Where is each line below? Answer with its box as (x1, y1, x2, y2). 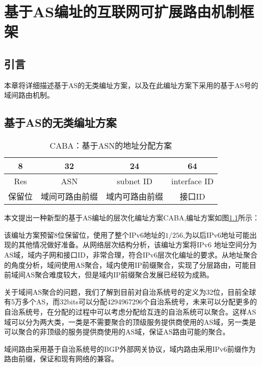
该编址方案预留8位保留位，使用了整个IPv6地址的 (4, 229, 165, 240)
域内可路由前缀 (106, 190, 164, 203)
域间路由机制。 (4, 90, 54, 100)
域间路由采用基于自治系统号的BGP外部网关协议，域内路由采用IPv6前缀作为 (4, 343, 256, 354)
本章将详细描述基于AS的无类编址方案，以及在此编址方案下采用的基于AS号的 (4, 79, 258, 90)
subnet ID (117, 175, 152, 187)
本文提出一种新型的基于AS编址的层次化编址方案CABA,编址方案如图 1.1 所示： (4, 212, 260, 223)
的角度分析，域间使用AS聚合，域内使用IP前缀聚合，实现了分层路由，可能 (4, 259, 249, 270)
